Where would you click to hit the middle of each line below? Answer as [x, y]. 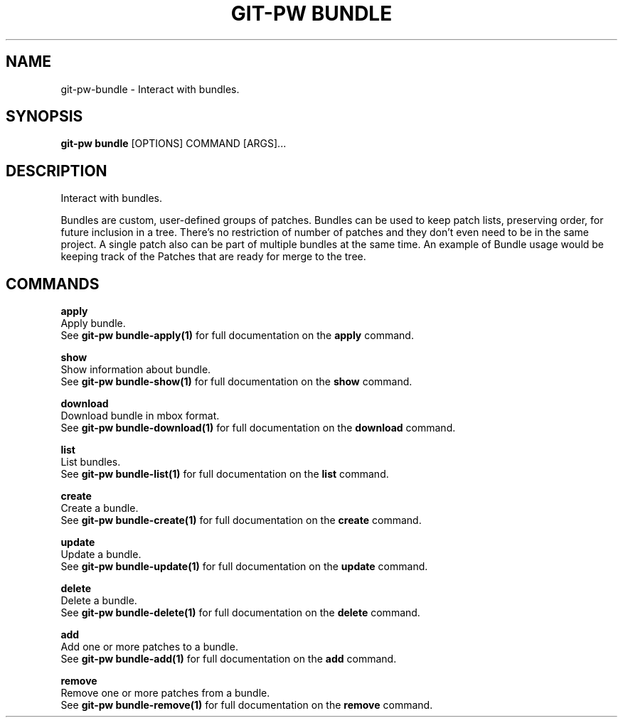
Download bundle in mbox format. [140, 416]
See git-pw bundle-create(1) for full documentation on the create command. [241, 520]
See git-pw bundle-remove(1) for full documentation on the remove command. [247, 705]
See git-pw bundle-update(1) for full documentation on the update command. [244, 567]
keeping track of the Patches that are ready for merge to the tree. [213, 257]
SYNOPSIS [44, 117]
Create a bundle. [100, 508]
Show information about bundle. [136, 370]
